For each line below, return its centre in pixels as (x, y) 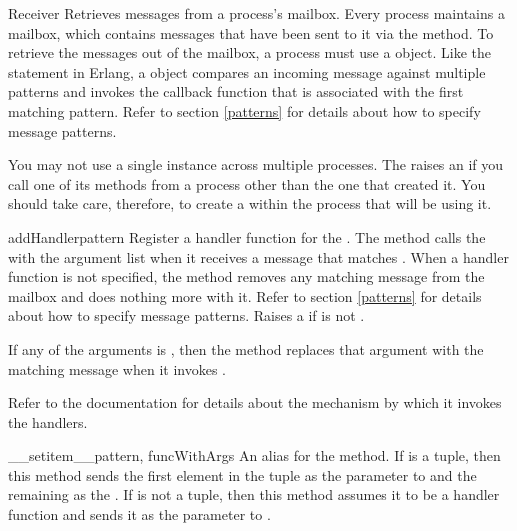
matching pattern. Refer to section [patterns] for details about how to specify (244, 110)
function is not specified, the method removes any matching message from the (246, 276)
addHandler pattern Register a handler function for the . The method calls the (247, 236)
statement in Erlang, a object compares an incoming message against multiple (247, 71)
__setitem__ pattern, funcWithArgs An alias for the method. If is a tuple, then (254, 455)
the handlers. (48, 421)
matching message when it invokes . (117, 368)
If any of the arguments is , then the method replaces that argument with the (246, 348)
